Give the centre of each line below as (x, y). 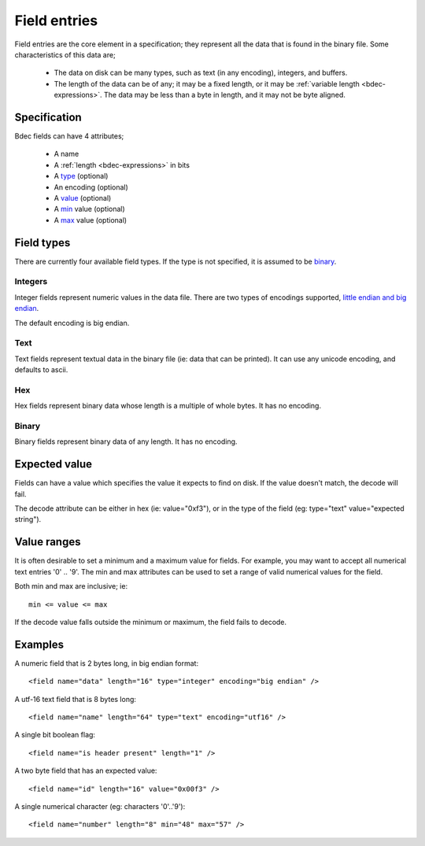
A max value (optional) (91, 220)
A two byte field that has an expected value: (86, 770)
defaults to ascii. (41, 370)
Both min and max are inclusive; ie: (71, 586)
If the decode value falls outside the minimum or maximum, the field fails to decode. (151, 622)
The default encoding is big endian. (72, 323)
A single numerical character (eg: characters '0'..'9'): (100, 806)
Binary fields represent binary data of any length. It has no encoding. (126, 441)
